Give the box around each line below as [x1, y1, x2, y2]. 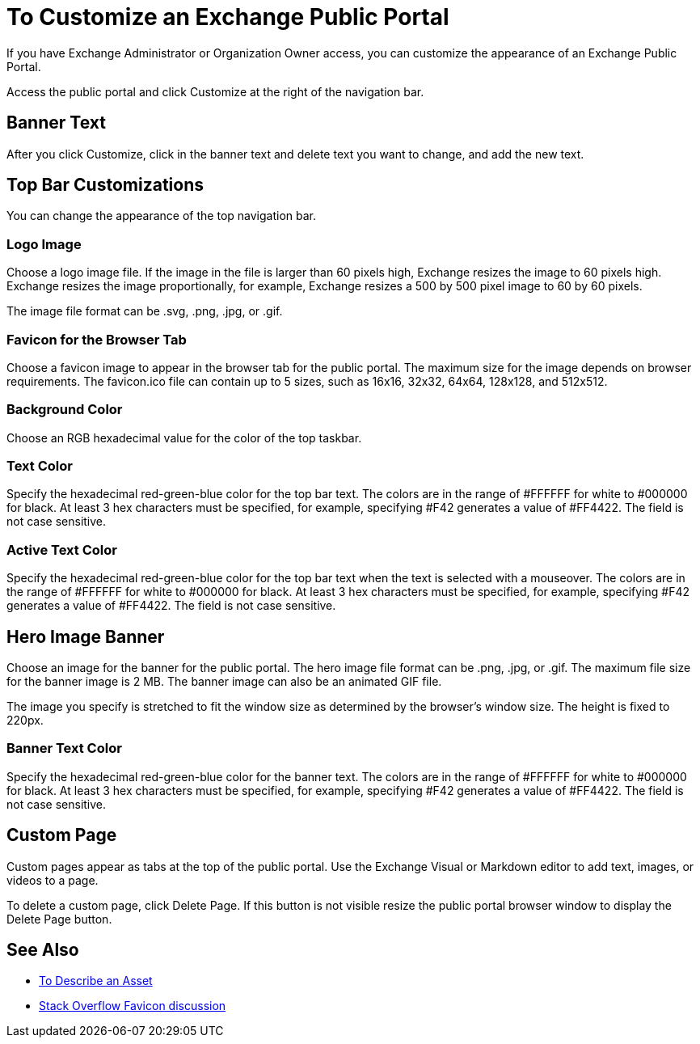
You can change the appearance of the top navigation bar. [6, 209, 316, 223]
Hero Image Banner [6, 626, 165, 647]
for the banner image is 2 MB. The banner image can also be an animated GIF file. [6, 674, 442, 689]
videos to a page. [6, 873, 99, 887]
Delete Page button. [6, 911, 112, 926]
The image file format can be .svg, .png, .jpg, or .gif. [6, 304, 283, 319]
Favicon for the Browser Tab [6, 331, 187, 348]
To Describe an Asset [39, 974, 153, 988]
